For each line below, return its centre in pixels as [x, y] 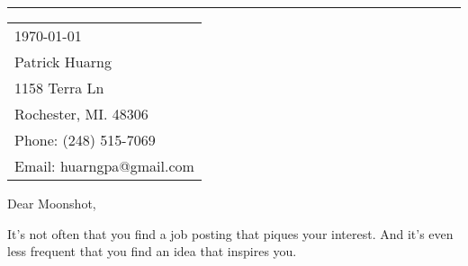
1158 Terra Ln [59, 88]
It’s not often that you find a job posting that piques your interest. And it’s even [230, 233]
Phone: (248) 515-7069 [85, 140]
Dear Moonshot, [52, 203]
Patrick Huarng [63, 62]
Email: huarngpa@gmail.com [104, 166]
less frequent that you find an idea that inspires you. [152, 251]
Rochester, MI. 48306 [81, 114]
